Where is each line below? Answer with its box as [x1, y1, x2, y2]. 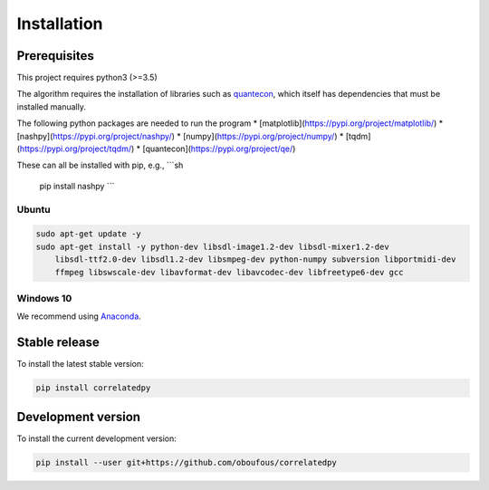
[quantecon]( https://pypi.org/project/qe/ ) [141, 143, 296, 154]
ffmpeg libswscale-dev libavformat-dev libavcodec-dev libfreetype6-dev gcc [54, 267, 404, 277]
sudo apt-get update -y [35, 229, 142, 239]
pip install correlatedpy [35, 383, 151, 393]
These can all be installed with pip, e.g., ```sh [16, 159, 184, 171]
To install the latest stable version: [16, 359, 144, 370]
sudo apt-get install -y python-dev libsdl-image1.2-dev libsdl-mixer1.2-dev [35, 241, 389, 252]
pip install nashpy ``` [39, 180, 115, 191]
